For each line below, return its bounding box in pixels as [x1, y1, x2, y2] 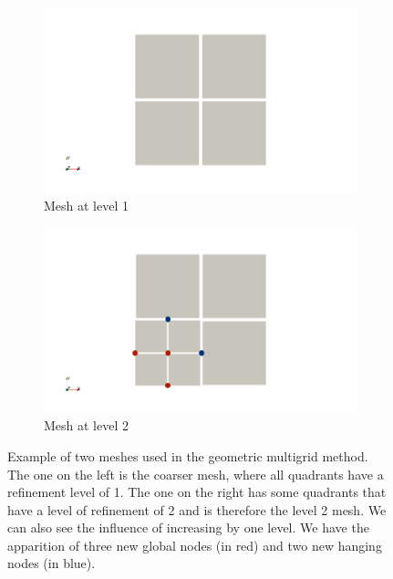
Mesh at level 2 [44, 416, 129, 435]
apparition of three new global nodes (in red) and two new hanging [7, 535, 382, 554]
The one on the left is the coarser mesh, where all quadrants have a [7, 464, 384, 483]
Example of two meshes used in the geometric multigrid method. [7, 446, 368, 465]
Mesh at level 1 [44, 195, 129, 214]
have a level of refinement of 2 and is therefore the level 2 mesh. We [7, 500, 387, 519]
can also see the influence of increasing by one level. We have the [7, 518, 369, 537]
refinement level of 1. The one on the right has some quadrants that [7, 482, 387, 501]
